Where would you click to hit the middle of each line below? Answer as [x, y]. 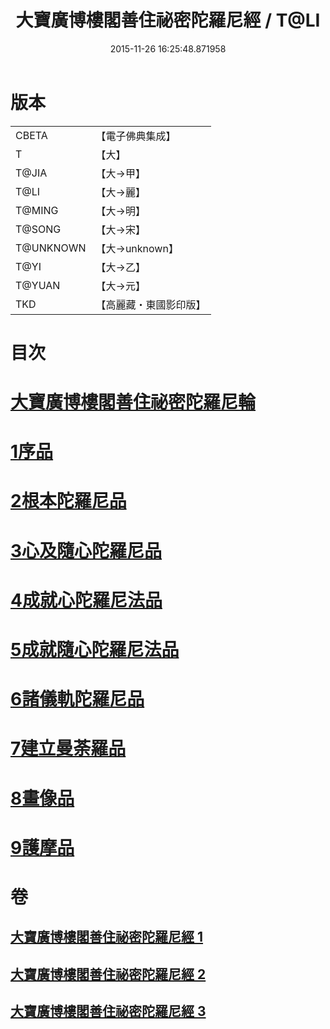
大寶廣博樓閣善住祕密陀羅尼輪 [133, 402]
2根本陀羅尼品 [68, 501]
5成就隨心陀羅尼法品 [95, 650]
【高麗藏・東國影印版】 [151, 304]
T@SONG [38, 229]
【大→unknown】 [137, 248]
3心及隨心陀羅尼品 [86, 550]
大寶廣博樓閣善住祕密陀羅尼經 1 [107, 937]
